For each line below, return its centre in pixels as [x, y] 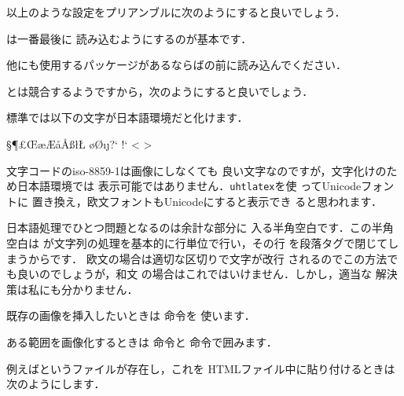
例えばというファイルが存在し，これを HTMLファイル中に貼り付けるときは [201, 368]
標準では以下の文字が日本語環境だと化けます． [127, 117]
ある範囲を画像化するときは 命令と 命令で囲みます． [142, 341]
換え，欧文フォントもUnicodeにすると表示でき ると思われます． [218, 201]
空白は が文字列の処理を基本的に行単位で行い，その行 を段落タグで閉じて [197, 243]
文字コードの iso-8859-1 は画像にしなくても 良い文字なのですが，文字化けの [196, 170]
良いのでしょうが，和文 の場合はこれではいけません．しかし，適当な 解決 [207, 274]
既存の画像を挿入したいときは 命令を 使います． [131, 315]
